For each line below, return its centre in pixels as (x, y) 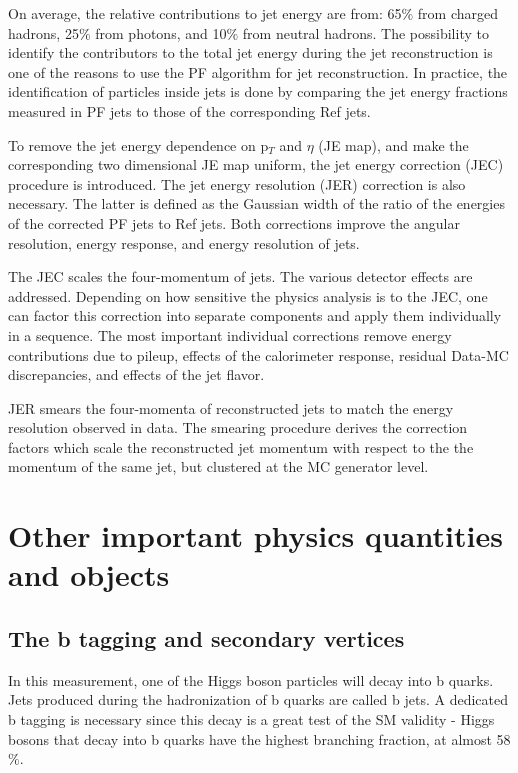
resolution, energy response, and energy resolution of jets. (184, 242)
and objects (89, 574)
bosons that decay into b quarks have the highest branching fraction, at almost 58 (259, 738)
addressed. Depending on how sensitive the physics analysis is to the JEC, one (248, 295)
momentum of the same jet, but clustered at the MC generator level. (218, 466)
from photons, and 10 (161, 32)
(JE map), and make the (393, 144)
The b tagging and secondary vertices (206, 638)
